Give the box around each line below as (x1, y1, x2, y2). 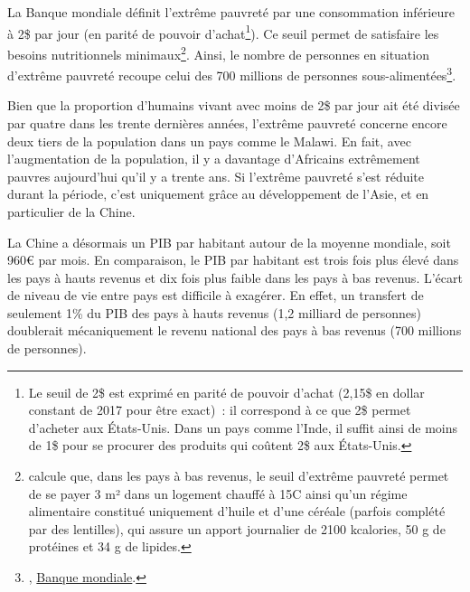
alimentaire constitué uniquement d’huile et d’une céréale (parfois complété (28, 502, 446, 521)
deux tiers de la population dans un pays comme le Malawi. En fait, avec (7, 131, 411, 150)
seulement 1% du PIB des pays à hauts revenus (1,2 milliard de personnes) (7, 303, 421, 322)
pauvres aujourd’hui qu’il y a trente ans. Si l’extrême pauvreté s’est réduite (7, 166, 425, 185)
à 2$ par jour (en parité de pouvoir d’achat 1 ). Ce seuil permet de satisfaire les (7, 21, 439, 42)
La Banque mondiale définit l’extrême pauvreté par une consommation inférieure (7, 3, 455, 21)
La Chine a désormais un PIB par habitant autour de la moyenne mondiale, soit (7, 232, 451, 251)
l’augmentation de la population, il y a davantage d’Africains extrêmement (7, 149, 420, 168)
